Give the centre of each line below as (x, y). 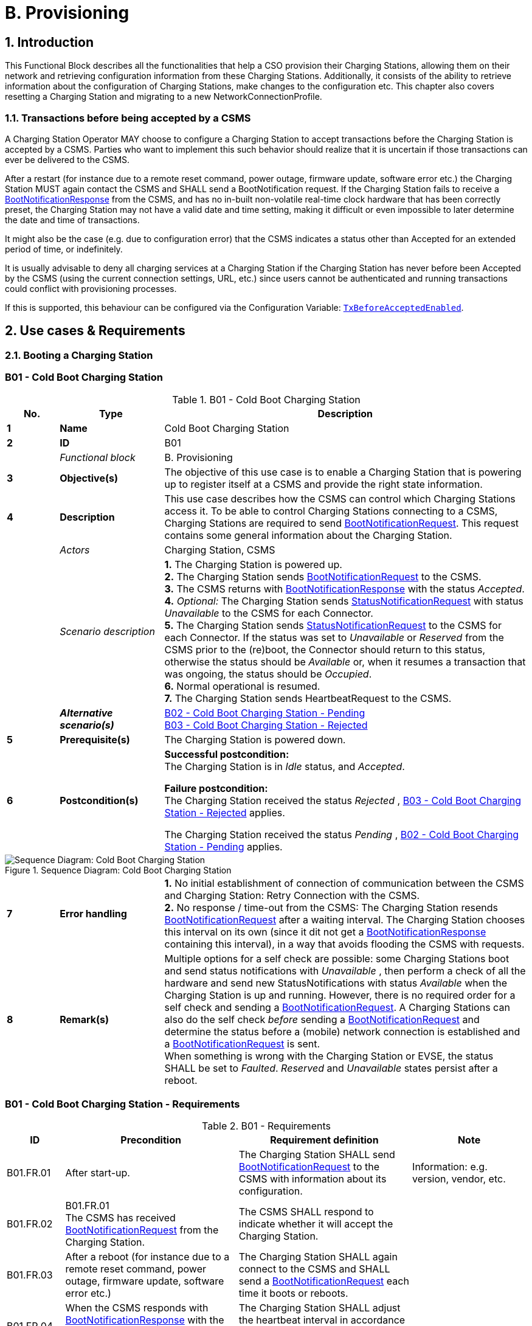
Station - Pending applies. (223, 846)
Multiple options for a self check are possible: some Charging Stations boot (337, 958)
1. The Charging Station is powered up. (253, 564)
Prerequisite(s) (95, 739)
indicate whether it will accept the (316, 1224)
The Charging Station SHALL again (318, 1257)
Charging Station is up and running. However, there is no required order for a (340, 995)
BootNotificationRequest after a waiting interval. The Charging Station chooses (345, 919)
